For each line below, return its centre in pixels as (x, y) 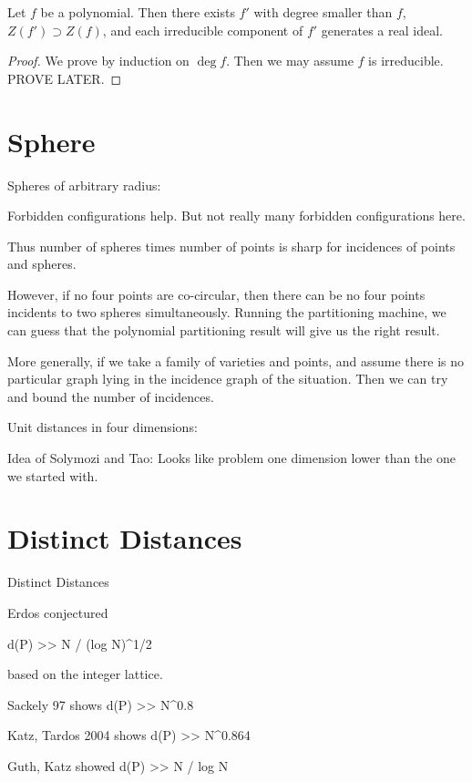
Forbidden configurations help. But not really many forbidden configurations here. (236, 216)
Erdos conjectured (58, 612)
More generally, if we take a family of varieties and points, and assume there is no (236, 360)
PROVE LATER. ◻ (65, 78)
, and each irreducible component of (203, 30)
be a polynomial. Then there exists (138, 12)
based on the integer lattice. (85, 674)
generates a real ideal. (382, 30)
